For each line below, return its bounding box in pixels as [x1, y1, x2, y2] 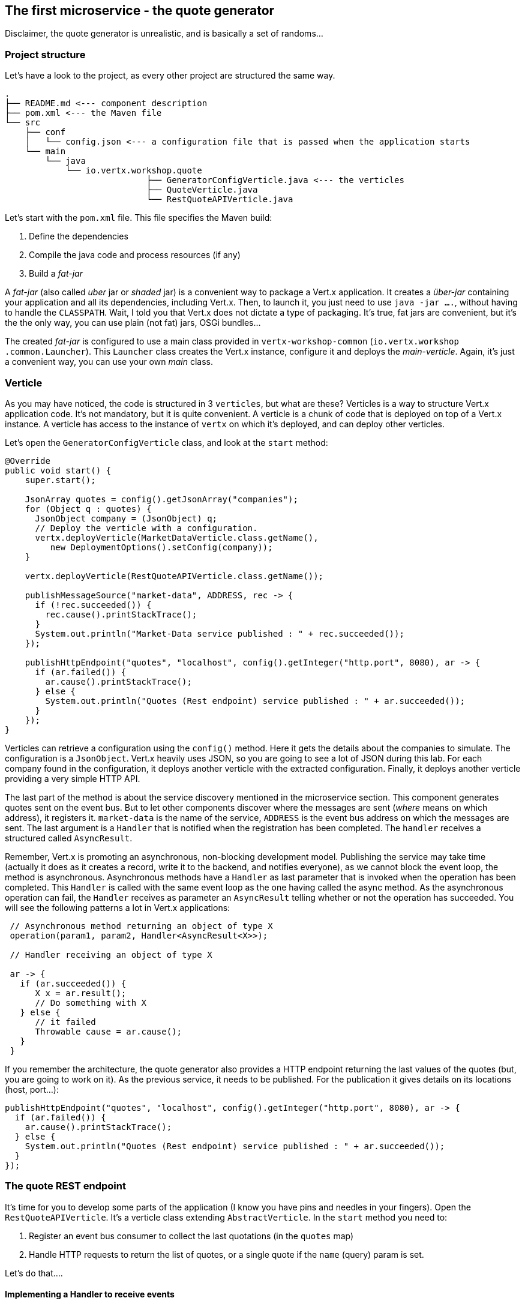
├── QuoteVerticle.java [146, 185, 258, 195]
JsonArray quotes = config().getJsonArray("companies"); [25, 494, 298, 504]
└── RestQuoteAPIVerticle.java [146, 194, 293, 205]
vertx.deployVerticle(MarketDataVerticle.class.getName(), [35, 532, 319, 542]
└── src [5, 118, 41, 128]
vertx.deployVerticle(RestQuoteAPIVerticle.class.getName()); [25, 571, 324, 581]
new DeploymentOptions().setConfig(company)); [50, 542, 273, 552]
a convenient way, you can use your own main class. [5, 356, 213, 367]
